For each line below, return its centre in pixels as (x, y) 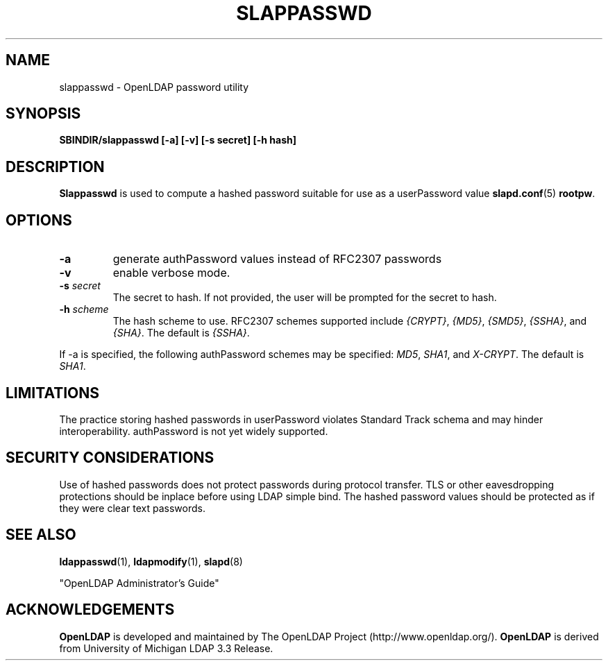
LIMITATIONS (53, 393)
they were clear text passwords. (132, 508)
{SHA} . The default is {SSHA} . (181, 333)
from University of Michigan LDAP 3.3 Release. (166, 648)
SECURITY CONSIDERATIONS (110, 458)
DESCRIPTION (55, 166)
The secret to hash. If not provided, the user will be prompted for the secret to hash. (305, 298)
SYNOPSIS (43, 114)
